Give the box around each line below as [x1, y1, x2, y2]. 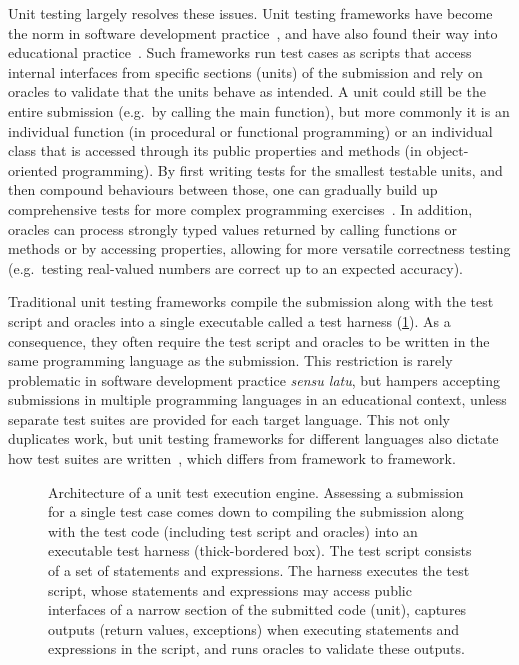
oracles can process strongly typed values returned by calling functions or [8, 218, 458, 239]
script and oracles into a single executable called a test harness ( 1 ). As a [8, 310, 451, 331]
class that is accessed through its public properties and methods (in [8, 140, 422, 161]
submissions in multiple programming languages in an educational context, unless [8, 389, 507, 410]
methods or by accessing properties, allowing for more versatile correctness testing [8, 238, 511, 259]
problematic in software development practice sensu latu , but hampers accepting [8, 369, 501, 390]
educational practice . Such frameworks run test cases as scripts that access [8, 42, 472, 63]
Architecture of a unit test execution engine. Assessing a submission [48, 481, 464, 502]
